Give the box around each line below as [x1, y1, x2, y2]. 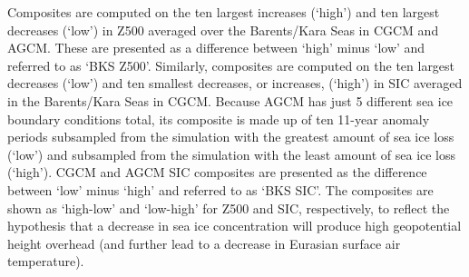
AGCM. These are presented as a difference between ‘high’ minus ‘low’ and [7, 38, 425, 57]
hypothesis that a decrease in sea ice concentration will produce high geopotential [7, 216, 462, 235]
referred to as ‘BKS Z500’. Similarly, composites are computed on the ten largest [7, 55, 455, 74]
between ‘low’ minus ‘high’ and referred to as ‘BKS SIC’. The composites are [7, 180, 434, 199]
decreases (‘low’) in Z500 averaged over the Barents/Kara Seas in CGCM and [7, 20, 439, 39]
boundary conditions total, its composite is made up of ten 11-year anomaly [7, 109, 430, 128]
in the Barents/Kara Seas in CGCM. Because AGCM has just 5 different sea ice [7, 91, 454, 110]
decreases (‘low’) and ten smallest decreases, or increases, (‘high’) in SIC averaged [7, 74, 463, 93]
